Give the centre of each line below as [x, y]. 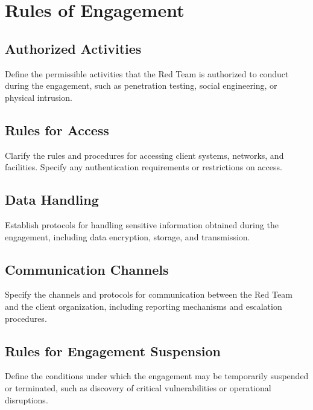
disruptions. [27, 399]
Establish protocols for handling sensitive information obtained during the [142, 224]
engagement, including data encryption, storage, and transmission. [128, 236]
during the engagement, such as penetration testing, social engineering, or [141, 85]
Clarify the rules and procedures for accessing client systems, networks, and [144, 155]
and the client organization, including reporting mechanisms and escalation [144, 306]
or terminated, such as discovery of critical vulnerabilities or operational [138, 387]
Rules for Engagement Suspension [113, 351]
